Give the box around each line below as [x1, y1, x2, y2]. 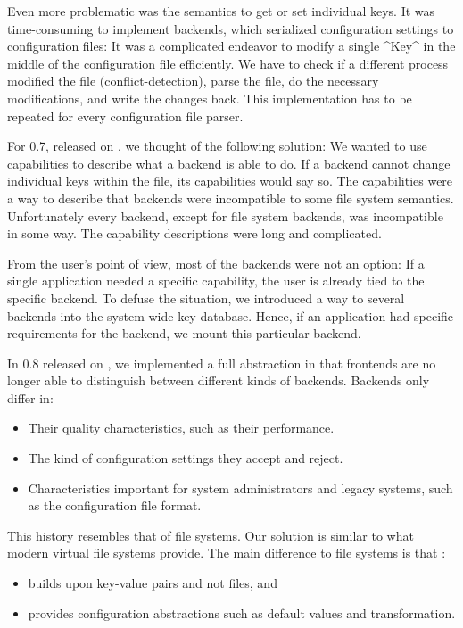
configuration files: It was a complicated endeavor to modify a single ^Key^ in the [7, 37, 456, 55]
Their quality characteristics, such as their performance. [28, 418, 335, 437]
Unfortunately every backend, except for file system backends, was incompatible [7, 206, 443, 225]
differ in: [7, 388, 54, 407]
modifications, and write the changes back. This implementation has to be [7, 88, 412, 107]
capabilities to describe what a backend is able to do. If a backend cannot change [7, 153, 451, 172]
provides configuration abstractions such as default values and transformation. [28, 603, 456, 622]
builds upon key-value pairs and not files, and [28, 574, 277, 592]
